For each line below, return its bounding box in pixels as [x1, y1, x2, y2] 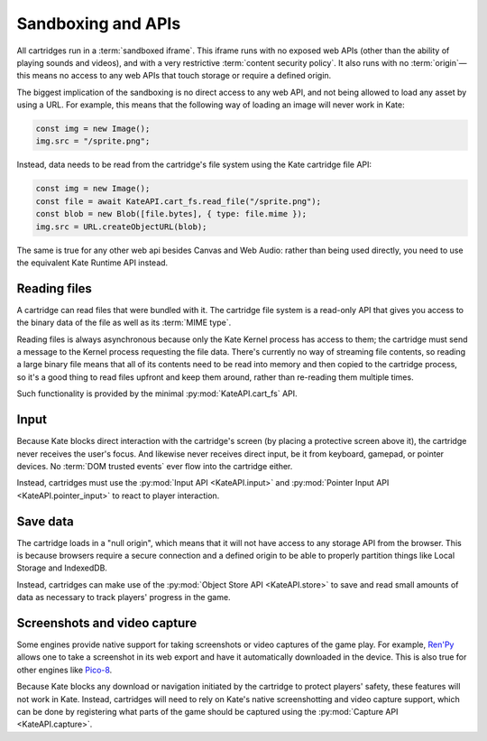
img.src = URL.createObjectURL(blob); [35, 221, 207, 232]
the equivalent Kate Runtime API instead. [16, 257, 169, 268]
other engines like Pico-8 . [16, 664, 113, 675]
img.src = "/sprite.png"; [35, 136, 151, 146]
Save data [16, 514, 74, 529]
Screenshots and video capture [16, 616, 198, 631]
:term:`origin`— [410, 57, 468, 68]
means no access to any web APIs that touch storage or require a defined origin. [32, 70, 332, 81]
